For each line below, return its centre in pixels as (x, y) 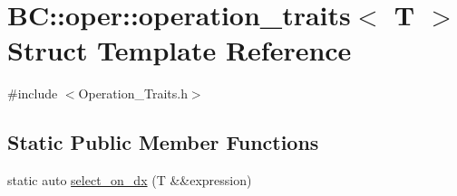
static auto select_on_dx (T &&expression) (130, 180)
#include (33, 93)
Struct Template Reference (180, 50)
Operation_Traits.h (133, 93)
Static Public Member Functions (163, 142)
